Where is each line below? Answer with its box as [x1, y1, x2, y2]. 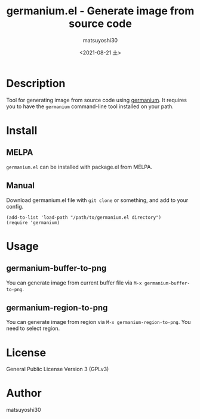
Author [6, 387, 42, 400]
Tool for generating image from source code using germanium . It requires [6, 96, 187, 103]
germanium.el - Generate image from [6, 4, 195, 18]
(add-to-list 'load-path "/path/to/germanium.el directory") [6, 214, 162, 221]
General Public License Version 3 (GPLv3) [6, 366, 109, 373]
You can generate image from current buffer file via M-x [6, 279, 142, 286]
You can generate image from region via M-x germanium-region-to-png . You [6, 319, 191, 326]
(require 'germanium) [6, 219, 60, 225]
